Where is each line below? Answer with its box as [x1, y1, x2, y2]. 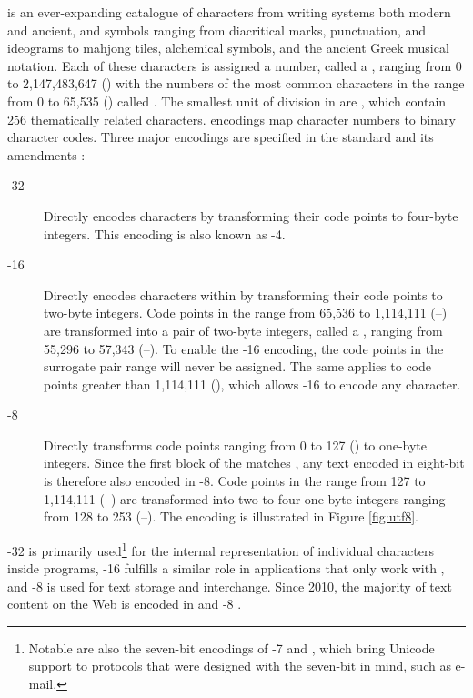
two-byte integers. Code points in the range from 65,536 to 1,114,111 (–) [44, 303, 448, 322]
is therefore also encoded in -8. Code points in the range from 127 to [44, 471, 426, 491]
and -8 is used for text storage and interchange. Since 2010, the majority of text [7, 576, 452, 595]
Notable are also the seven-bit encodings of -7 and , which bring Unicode [28, 638, 435, 657]
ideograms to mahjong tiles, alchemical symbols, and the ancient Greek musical [7, 38, 449, 57]
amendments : [7, 145, 86, 164]
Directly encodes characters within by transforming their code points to [44, 285, 443, 304]
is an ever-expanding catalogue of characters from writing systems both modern [7, 3, 451, 21]
